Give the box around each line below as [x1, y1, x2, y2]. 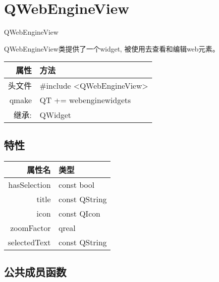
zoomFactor [10, 222, 51, 233]
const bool [58, 178, 95, 190]
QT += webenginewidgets [40, 94, 131, 106]
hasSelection [8, 178, 51, 190]
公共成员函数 [4, 264, 66, 279]
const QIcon [58, 207, 101, 219]
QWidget [40, 109, 71, 120]
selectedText [8, 236, 51, 248]
